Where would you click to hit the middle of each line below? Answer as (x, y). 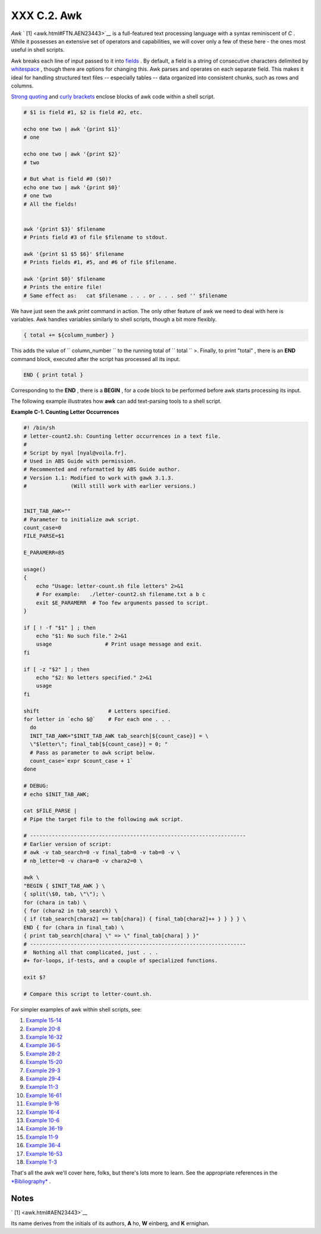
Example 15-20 (44, 1062)
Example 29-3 (43, 1070)
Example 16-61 (44, 1095)
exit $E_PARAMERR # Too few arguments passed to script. (122, 603)
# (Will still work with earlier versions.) (110, 486)
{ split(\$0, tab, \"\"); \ (64, 894)
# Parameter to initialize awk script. (81, 519)
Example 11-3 (42, 1087)
